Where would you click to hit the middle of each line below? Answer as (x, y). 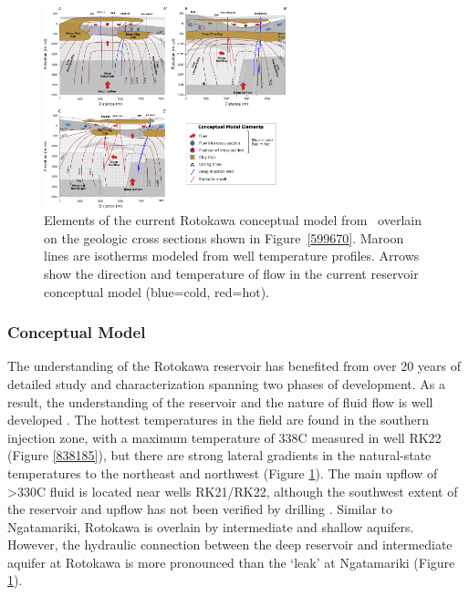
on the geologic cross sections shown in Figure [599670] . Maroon (224, 237)
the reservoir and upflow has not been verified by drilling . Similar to (200, 509)
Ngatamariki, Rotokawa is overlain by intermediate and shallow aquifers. (211, 526)
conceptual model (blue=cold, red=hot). (157, 291)
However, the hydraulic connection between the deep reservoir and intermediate (230, 545)
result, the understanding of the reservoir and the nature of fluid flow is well (220, 401)
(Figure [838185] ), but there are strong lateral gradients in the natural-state (219, 455)
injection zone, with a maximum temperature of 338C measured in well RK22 (224, 437)
